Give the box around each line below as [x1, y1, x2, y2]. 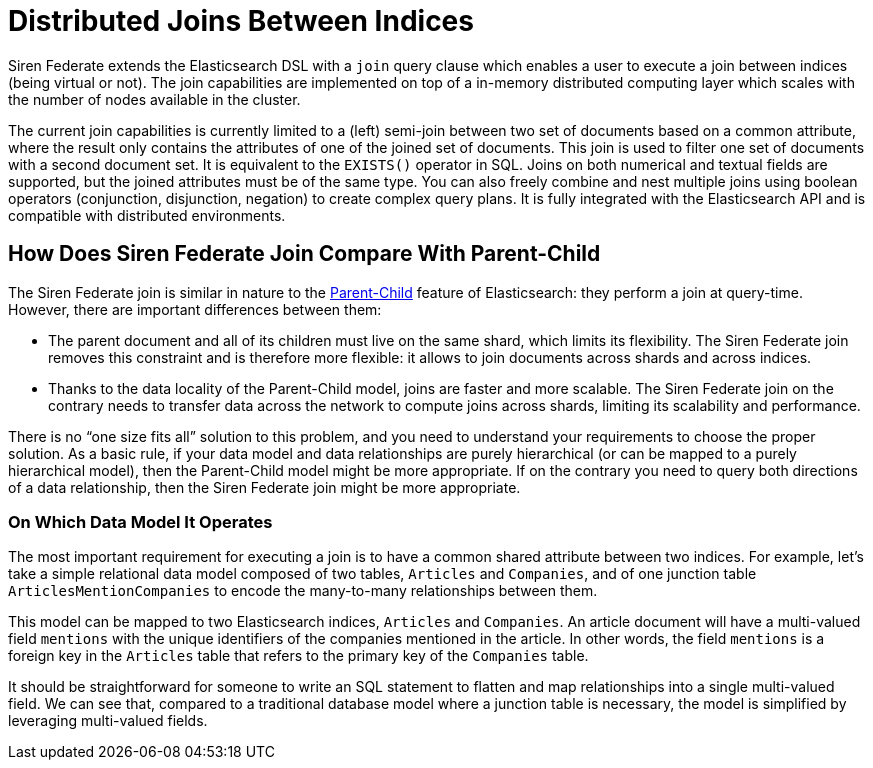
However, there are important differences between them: [8, 300, 382, 318]
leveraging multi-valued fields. [8, 712, 208, 730]
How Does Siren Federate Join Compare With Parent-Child [8, 241, 601, 267]
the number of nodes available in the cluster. [8, 90, 301, 108]
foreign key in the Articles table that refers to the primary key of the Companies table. [8, 647, 589, 665]
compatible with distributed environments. [8, 206, 286, 224]
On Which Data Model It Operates [8, 511, 273, 532]
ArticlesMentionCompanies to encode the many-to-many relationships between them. [8, 582, 598, 600]
